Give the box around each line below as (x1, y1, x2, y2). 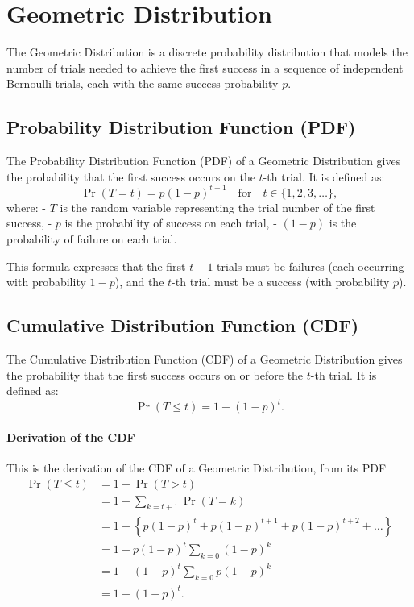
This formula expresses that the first (6, 257, 186, 274)
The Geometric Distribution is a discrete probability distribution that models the (6, 44, 408, 60)
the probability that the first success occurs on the (6, 168, 255, 185)
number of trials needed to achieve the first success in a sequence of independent (6, 59, 404, 76)
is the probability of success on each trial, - (64, 214, 277, 231)
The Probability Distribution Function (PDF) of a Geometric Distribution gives (6, 152, 401, 169)
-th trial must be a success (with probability (172, 273, 390, 290)
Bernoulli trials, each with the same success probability (6, 75, 279, 92)
